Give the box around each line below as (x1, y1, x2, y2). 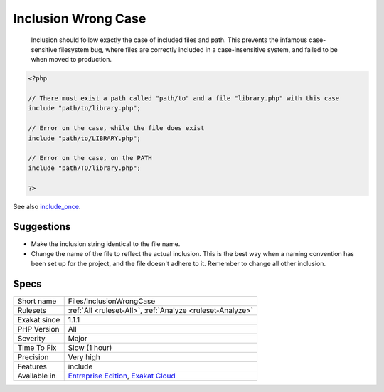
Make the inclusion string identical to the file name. (31, 239, 181, 248)
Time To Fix (17, 343, 57, 353)
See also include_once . (13, 202, 81, 211)
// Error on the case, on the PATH (28, 154, 152, 162)
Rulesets (17, 306, 46, 316)
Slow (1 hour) (68, 343, 112, 353)
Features (17, 361, 48, 371)
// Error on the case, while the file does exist (28, 125, 205, 132)
